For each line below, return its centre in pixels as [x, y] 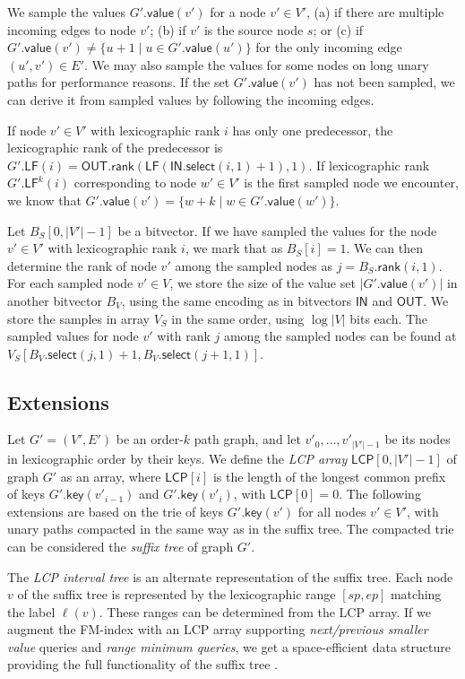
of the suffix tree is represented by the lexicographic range [177, 594]
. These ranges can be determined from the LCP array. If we [265, 611]
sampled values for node [73, 336]
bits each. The [389, 318]
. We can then [384, 248]
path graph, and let [247, 439]
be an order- [150, 439]
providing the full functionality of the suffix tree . [142, 664]
